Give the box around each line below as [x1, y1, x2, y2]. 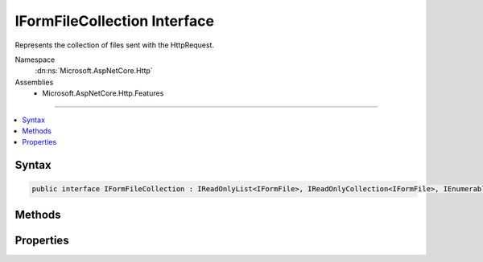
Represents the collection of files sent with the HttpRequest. [14, 40, 215, 50]
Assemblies [14, 77, 54, 87]
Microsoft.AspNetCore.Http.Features [42, 88, 164, 98]
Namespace [14, 55, 56, 64]
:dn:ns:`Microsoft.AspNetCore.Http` [35, 66, 153, 76]
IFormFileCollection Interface [14, 12, 215, 30]
